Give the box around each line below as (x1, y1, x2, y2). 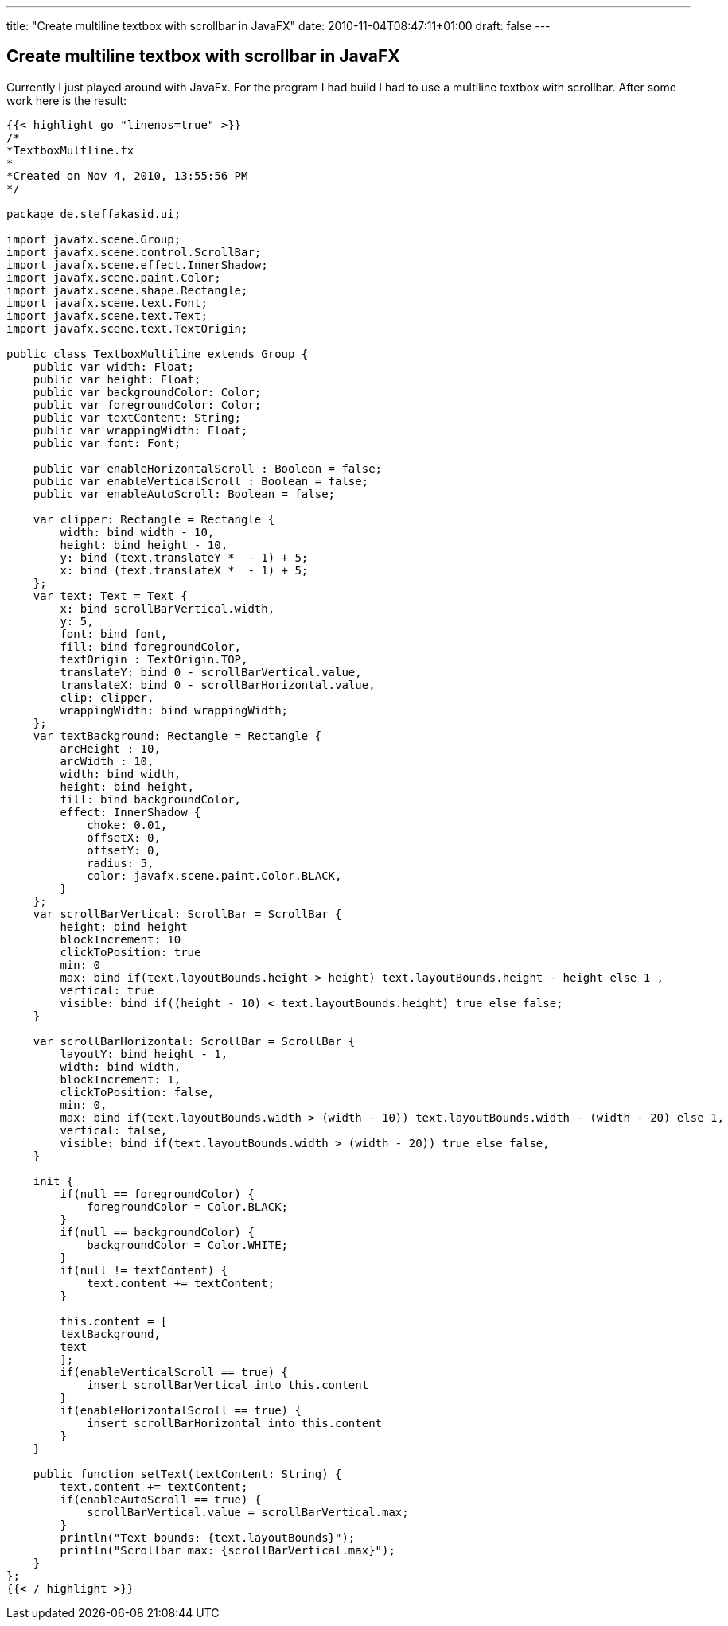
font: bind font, (60, 627, 168, 640)
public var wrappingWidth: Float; (33, 423, 248, 437)
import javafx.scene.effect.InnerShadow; (6, 258, 268, 271)
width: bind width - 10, (60, 525, 215, 539)
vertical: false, (60, 1123, 168, 1137)
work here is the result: (6, 93, 127, 107)
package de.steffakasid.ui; (6, 207, 181, 220)
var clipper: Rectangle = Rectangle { (33, 512, 275, 526)
